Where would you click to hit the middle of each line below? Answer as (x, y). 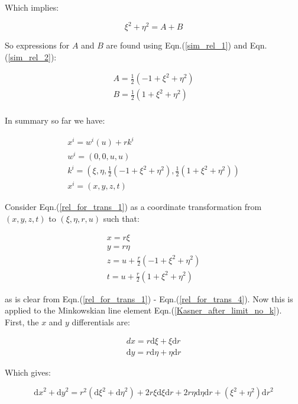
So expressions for (37, 45)
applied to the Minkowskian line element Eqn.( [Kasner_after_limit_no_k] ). (143, 310)
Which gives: (28, 372)
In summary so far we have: (55, 120)
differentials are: (101, 321)
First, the (22, 321)
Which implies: (32, 7)
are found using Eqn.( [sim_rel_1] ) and (177, 45)
